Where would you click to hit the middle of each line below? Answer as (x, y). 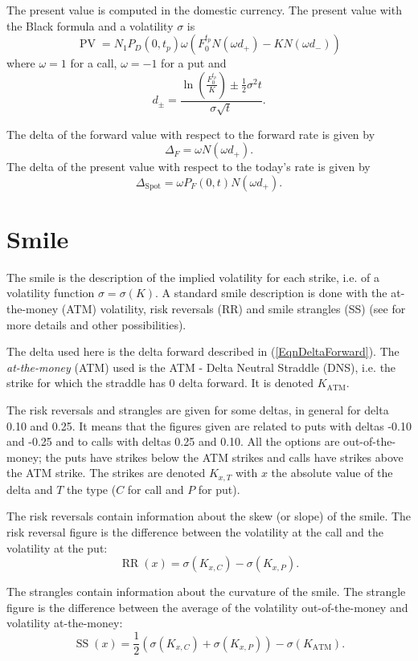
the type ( (92, 489)
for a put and (194, 63)
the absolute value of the (332, 473)
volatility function (51, 293)
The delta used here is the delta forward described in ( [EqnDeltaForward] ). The (203, 351)
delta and (30, 489)
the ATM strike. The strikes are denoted (106, 473)
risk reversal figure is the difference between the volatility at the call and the (195, 532)
